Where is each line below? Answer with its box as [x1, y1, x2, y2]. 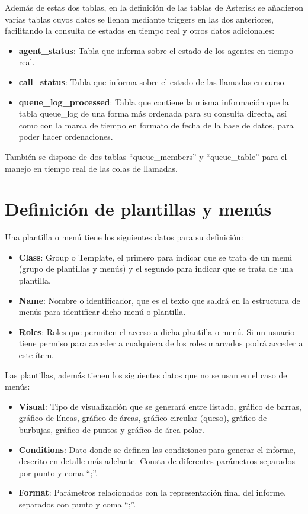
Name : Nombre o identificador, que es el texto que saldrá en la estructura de [18, 294, 300, 306]
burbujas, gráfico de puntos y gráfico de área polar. [18, 423, 204, 435]
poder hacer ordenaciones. [18, 130, 113, 143]
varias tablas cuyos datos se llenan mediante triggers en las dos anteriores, [5, 12, 274, 25]
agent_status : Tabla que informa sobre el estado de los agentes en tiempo [18, 44, 293, 56]
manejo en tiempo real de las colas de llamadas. [5, 162, 178, 174]
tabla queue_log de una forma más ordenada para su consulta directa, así [18, 107, 287, 120]
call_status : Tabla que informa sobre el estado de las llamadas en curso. [18, 75, 287, 88]
